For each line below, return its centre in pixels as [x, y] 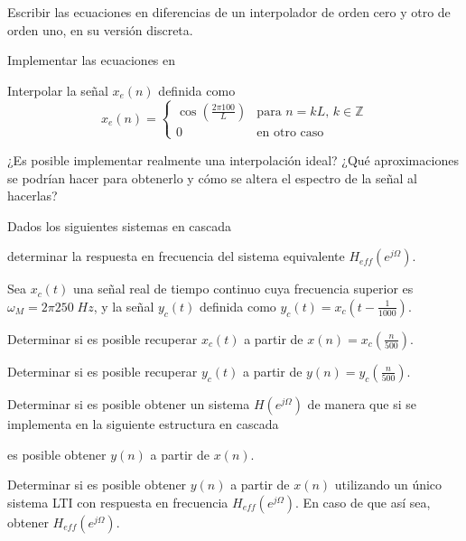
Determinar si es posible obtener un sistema [129, 403]
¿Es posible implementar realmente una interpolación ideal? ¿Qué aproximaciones [233, 159]
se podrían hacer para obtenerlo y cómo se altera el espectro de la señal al [212, 177]
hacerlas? [33, 196]
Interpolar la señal [58, 90]
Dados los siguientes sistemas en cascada [120, 225]
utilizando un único [388, 485]
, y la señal [124, 306]
